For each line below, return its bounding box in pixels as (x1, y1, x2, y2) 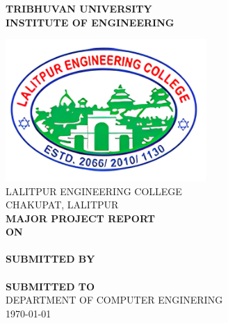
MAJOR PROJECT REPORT (6, 210, 155, 225)
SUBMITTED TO (6, 279, 95, 293)
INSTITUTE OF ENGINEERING (6, 15, 174, 29)
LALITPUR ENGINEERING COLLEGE (6, 183, 182, 198)
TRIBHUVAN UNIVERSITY (6, 1, 152, 15)
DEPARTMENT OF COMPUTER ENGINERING (6, 292, 223, 307)
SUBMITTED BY (6, 251, 95, 266)
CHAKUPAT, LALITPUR (6, 197, 119, 212)
